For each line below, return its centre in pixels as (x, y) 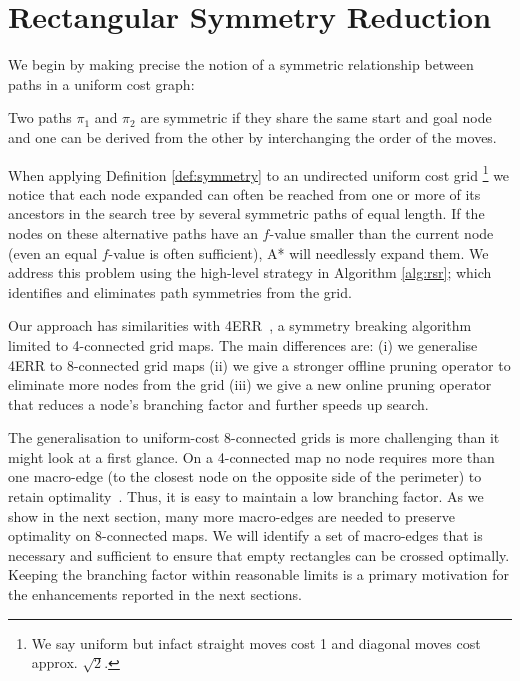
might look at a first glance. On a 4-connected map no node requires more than (251, 456)
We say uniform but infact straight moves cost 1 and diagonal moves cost (256, 642)
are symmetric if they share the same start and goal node (316, 117)
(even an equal (53, 252)
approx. (54, 662)
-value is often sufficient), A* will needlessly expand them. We (298, 252)
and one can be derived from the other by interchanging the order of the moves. (252, 136)
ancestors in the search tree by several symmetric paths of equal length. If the (246, 213)
